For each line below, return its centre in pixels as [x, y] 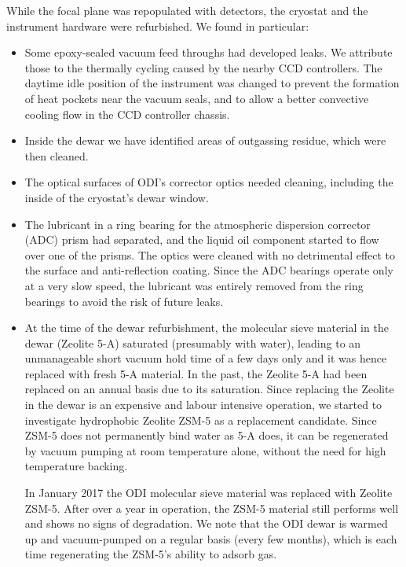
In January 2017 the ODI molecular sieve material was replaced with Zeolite [208, 493]
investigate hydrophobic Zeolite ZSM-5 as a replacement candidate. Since [201, 420]
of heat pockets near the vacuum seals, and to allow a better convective [197, 98]
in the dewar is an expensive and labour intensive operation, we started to [203, 405]
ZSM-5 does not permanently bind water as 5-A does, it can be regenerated [207, 435]
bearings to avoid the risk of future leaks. [124, 301]
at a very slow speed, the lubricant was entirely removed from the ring [194, 285]
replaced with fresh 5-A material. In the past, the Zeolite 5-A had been [196, 373]
